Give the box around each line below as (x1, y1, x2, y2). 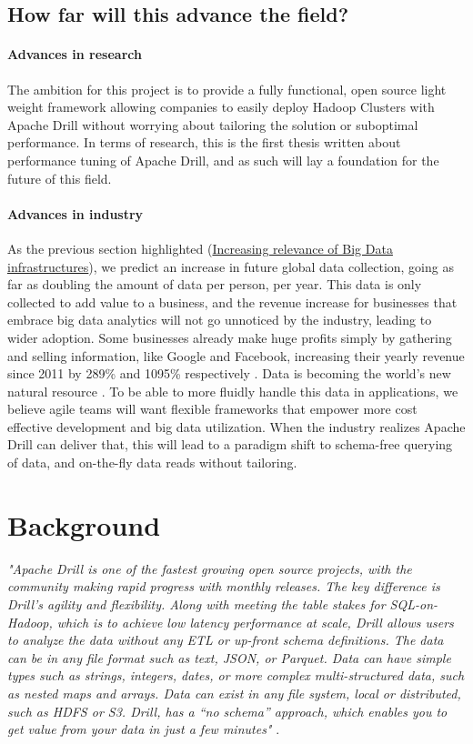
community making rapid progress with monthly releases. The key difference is (7, 577, 440, 596)
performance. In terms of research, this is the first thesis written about (7, 133, 401, 152)
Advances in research (7, 45, 142, 64)
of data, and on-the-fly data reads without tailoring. (7, 453, 297, 472)
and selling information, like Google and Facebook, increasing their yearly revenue (7, 346, 465, 365)
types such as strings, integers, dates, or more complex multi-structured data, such (7, 666, 465, 685)
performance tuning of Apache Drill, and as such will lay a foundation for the (7, 150, 439, 169)
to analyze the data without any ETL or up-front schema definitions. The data (7, 630, 444, 649)
